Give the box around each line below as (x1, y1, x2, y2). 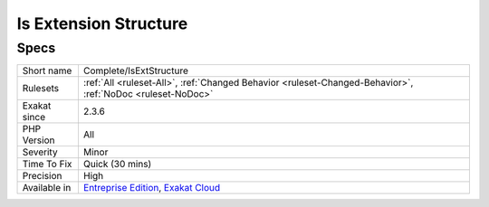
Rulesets (22, 82, 59, 95)
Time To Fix (22, 158, 72, 171)
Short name (22, 64, 72, 77)
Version (22, 134, 55, 146)
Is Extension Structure (16, 14, 188, 33)
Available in (22, 182, 72, 194)
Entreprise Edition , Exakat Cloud (82, 182, 221, 194)
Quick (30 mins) (82, 158, 152, 171)
